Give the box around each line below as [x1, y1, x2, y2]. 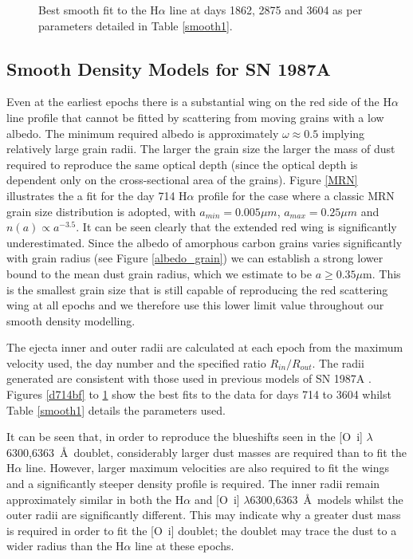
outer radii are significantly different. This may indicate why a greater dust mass [6, 506, 401, 523]
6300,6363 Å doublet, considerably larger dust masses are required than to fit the [6, 443, 407, 460]
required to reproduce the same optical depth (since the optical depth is [6, 155, 358, 172]
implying [321, 124, 365, 141]
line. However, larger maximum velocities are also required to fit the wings [26, 459, 389, 476]
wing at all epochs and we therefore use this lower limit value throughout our [6, 297, 384, 313]
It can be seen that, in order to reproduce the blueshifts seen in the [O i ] [6, 428, 363, 445]
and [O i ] [194, 490, 240, 507]
